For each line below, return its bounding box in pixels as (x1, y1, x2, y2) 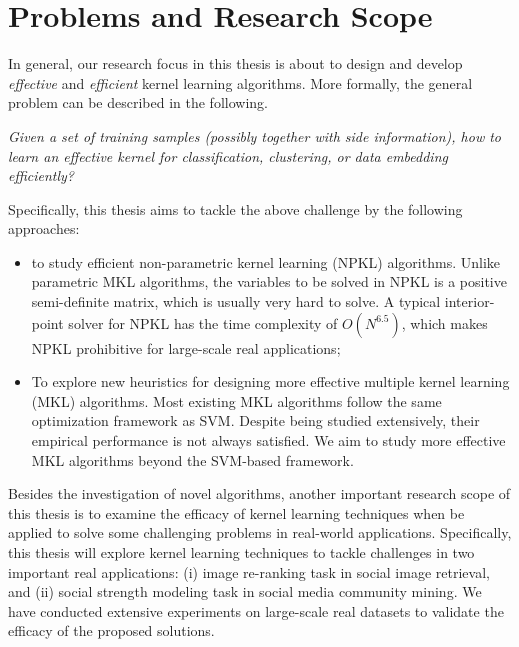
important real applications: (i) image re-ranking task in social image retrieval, (8, 561, 490, 582)
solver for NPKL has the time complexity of (68, 312, 338, 333)
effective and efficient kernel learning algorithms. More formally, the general (8, 72, 473, 93)
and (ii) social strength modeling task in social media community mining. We (8, 581, 482, 602)
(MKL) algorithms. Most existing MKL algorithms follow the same (31, 390, 442, 411)
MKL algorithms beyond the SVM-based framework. (31, 449, 354, 470)
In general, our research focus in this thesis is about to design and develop (8, 53, 463, 74)
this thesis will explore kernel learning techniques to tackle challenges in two (8, 542, 475, 562)
